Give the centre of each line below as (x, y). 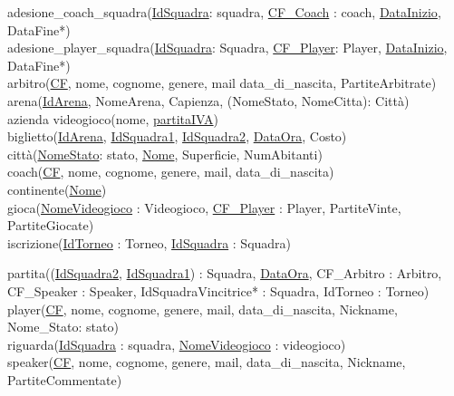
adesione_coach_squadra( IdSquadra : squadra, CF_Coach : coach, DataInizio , (224, 12)
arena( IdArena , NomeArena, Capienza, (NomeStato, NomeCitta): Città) (208, 100)
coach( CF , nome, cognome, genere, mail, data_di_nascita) (171, 172)
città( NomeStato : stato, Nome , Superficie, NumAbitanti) (165, 154)
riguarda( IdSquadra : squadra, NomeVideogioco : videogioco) (177, 344)
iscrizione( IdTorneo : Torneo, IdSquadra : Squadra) (150, 242)
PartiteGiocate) (51, 225)
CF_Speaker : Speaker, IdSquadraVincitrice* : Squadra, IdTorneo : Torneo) (218, 290)
